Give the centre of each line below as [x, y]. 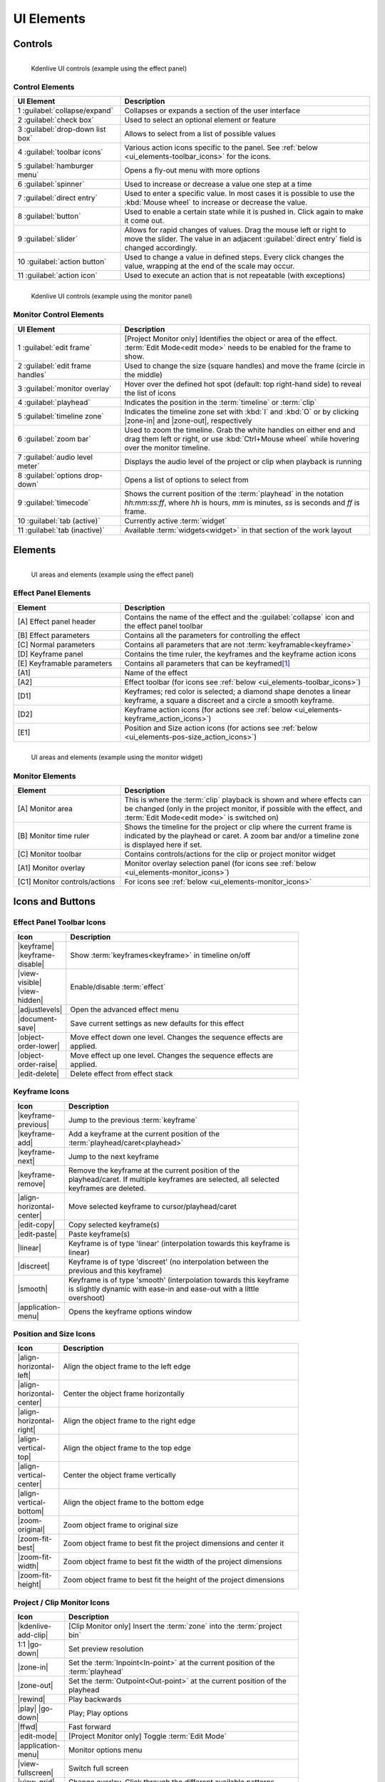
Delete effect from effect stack [122, 1073]
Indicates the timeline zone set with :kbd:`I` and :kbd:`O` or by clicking [242, 411]
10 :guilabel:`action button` [62, 262]
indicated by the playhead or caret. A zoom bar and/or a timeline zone [242, 836]
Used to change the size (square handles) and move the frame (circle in [245, 366]
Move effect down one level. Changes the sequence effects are [176, 1037]
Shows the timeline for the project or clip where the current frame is [238, 827]
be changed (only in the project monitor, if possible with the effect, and [243, 809]
